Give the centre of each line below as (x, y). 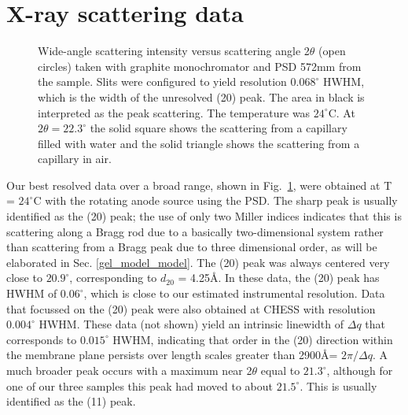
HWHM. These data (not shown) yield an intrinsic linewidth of (191, 324)
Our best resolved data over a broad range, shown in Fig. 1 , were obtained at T (199, 185)
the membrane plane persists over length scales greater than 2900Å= (172, 355)
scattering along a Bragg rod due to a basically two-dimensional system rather (195, 231)
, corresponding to (113, 278)
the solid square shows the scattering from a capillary (219, 128)
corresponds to (42, 339)
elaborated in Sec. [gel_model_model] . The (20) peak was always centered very (198, 262)
